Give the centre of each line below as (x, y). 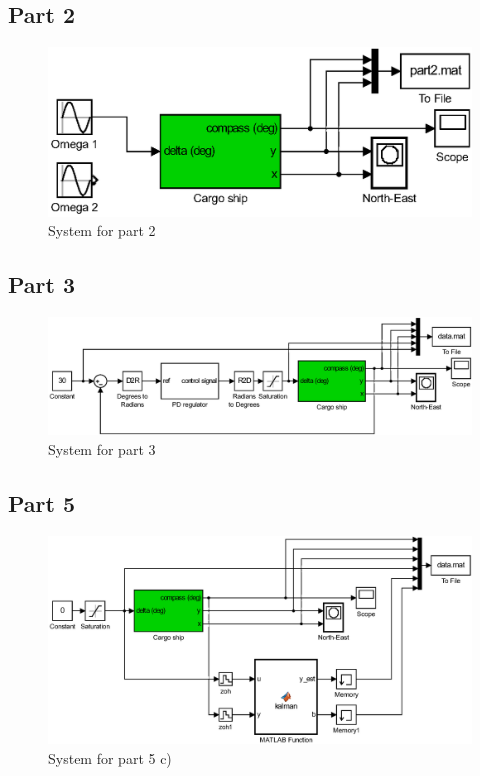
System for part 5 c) (110, 758)
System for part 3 (102, 448)
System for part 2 (102, 230)
